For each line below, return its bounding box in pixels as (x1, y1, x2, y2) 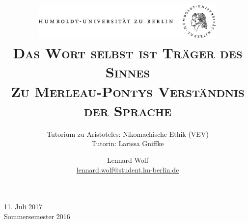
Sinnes (105, 62, 150, 82)
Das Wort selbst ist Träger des (13, 43, 243, 63)
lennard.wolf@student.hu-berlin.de (76, 164, 179, 174)
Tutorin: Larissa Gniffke (91, 138, 164, 149)
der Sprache (83, 100, 172, 120)
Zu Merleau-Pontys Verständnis (11, 81, 245, 101)
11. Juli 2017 (4, 201, 42, 212)
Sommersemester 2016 (4, 211, 70, 221)
